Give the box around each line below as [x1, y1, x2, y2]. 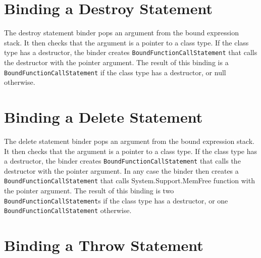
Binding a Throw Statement [4, 235, 203, 255]
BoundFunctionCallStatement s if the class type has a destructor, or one [4, 195, 228, 205]
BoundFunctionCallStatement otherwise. [4, 205, 132, 216]
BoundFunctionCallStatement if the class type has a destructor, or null [4, 67, 226, 77]
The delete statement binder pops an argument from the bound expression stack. [4, 135, 254, 146]
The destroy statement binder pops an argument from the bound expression [4, 27, 239, 38]
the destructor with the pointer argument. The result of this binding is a [4, 57, 229, 67]
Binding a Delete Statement [4, 107, 203, 127]
